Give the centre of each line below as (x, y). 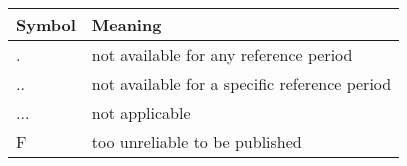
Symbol (46, 24)
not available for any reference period (222, 54)
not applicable (141, 112)
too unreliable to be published (196, 141)
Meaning (126, 24)
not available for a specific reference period (241, 83)
